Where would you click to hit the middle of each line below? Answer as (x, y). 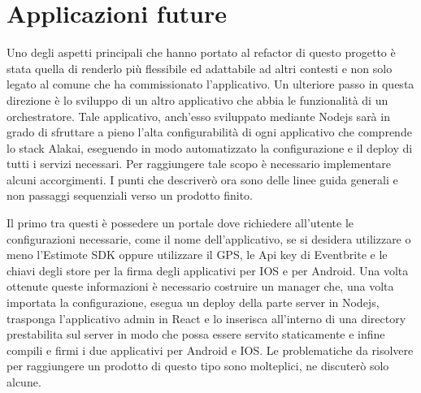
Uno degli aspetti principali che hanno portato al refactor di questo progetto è (201, 52)
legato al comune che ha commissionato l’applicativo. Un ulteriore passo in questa (210, 84)
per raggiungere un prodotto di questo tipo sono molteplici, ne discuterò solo (198, 366)
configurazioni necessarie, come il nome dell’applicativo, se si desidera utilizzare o (209, 238)
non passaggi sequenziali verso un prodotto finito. (130, 195)
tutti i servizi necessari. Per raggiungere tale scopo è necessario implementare (199, 164)
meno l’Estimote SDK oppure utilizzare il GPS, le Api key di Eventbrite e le (197, 255)
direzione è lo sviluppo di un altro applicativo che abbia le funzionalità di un (197, 99)
